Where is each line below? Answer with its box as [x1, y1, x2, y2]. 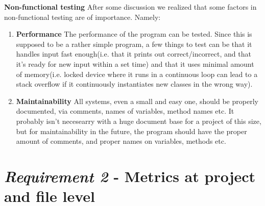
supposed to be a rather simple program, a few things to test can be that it [16, 38, 252, 49]
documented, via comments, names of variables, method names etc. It [16, 106, 234, 116]
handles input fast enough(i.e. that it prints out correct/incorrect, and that [16, 48, 251, 59]
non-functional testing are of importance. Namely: [4, 11, 161, 22]
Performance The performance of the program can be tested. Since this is [16, 29, 252, 39]
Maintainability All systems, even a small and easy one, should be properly [16, 95, 258, 106]
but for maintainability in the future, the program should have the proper [16, 125, 247, 136]
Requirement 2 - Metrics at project [4, 165, 256, 187]
